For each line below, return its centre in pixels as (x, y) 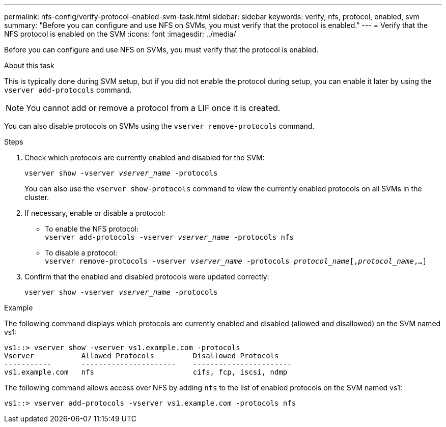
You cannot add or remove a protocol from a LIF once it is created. (153, 108)
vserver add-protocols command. (68, 90)
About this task (29, 65)
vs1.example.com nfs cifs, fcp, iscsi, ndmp (146, 372)
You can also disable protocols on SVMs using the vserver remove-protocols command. (159, 126)
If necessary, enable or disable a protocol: (95, 213)
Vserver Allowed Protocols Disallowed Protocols (142, 356)
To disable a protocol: (81, 253)
